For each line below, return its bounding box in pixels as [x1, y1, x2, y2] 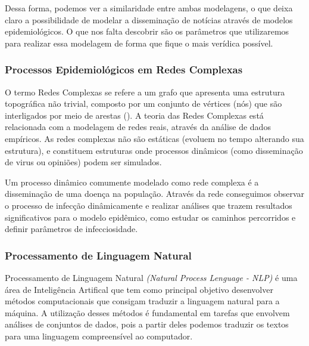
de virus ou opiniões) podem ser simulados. [5, 156, 162, 168]
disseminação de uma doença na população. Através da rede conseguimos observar [5, 187, 305, 200]
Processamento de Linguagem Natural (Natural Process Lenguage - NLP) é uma [5, 271, 298, 283]
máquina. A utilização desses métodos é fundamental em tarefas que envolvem [5, 306, 290, 319]
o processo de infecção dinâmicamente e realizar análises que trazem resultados [5, 199, 292, 211]
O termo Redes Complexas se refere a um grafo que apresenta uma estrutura [5, 85, 285, 98]
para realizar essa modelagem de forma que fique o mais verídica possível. [5, 36, 273, 49]
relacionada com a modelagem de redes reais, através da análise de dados [5, 121, 271, 133]
